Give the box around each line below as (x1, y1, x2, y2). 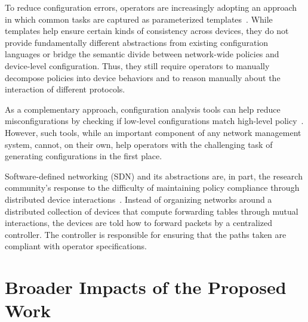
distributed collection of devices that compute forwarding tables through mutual (5, 205, 298, 217)
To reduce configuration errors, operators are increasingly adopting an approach (5, 1, 297, 13)
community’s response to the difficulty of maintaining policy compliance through (5, 181, 300, 194)
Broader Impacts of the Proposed (5, 275, 287, 299)
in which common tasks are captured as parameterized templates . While (5, 13, 273, 25)
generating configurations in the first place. (5, 150, 162, 162)
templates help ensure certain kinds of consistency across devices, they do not (5, 24, 289, 37)
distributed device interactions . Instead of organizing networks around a (5, 193, 272, 205)
